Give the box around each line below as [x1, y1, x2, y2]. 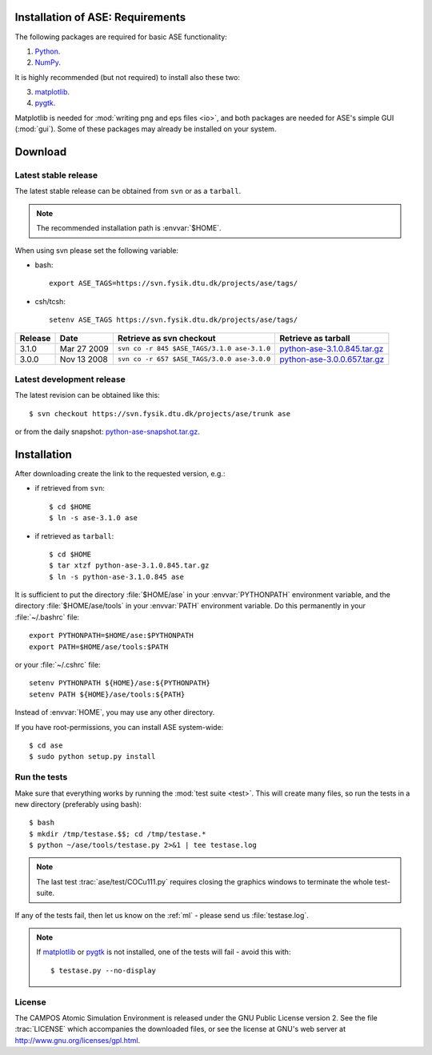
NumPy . [34, 58, 62, 67]
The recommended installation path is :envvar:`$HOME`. [36, 223, 222, 233]
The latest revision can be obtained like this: [14, 391, 160, 400]
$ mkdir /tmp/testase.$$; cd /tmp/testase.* [29, 829, 207, 838]
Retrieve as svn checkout [117, 332, 216, 343]
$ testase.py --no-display [50, 965, 156, 975]
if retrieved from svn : [34, 483, 106, 493]
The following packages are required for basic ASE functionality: [14, 32, 227, 42]
